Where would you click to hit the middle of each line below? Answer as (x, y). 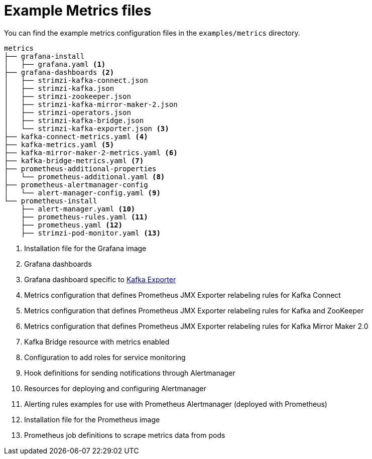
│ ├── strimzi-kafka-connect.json (76, 80)
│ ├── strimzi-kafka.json (59, 88)
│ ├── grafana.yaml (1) (55, 64)
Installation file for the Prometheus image (92, 419)
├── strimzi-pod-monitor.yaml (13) (91, 233)
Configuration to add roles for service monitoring (105, 357)
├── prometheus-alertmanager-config (76, 185)
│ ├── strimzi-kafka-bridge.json (74, 120)
